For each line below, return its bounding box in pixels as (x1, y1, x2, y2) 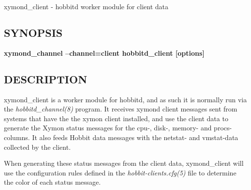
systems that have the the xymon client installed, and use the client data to (4, 113, 228, 123)
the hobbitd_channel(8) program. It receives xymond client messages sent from (4, 104, 237, 114)
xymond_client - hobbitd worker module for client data (4, 1, 169, 11)
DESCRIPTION (4, 71, 88, 86)
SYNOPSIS (4, 25, 63, 40)
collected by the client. (4, 142, 71, 152)
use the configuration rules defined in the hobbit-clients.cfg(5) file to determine (4, 167, 236, 177)
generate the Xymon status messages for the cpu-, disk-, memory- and (4, 123, 212, 133)
